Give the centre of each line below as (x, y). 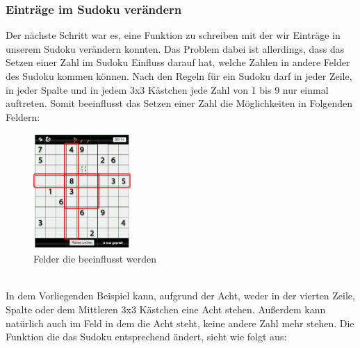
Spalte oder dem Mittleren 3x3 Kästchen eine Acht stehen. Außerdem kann (166, 309)
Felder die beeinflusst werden (95, 259)
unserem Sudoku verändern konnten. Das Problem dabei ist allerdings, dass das (175, 48)
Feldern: (23, 116)
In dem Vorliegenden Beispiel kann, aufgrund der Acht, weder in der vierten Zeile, (180, 296)
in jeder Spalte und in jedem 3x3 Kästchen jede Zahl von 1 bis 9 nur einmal (167, 89)
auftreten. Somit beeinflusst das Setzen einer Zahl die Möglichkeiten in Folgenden (179, 103)
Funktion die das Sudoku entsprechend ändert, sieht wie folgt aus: (146, 337)
